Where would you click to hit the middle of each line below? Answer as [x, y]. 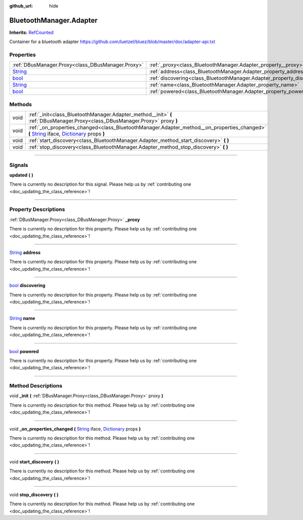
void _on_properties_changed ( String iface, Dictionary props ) [75, 429]
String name [22, 318]
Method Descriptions [36, 386]
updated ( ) [21, 175]
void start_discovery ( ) [34, 462]
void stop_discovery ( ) [34, 494]
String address [25, 252]
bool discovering [27, 285]
